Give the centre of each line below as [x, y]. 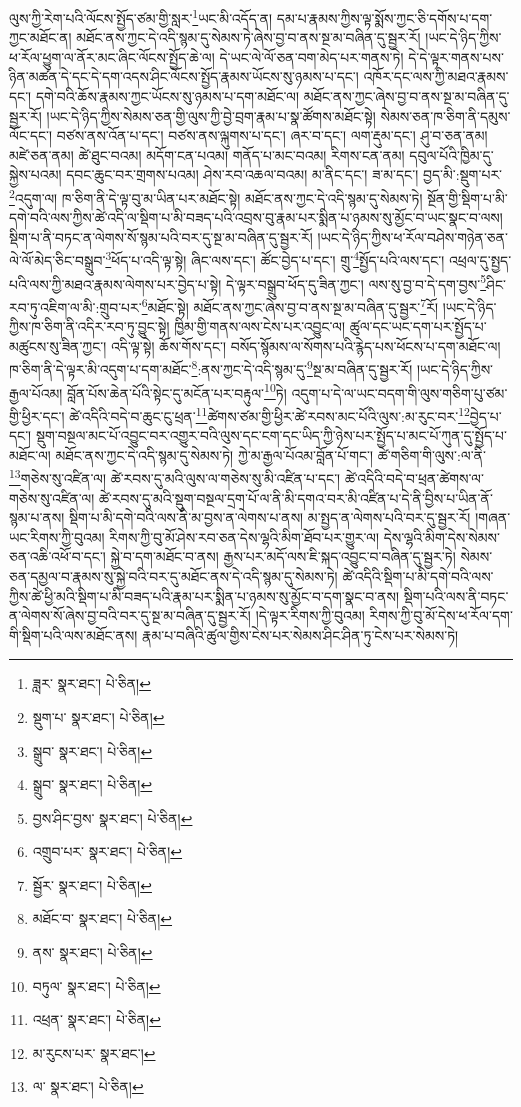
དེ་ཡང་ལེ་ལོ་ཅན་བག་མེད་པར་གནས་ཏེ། [311, 56]
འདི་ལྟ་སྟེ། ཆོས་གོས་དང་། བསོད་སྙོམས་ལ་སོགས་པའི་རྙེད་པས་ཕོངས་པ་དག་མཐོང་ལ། [305, 345]
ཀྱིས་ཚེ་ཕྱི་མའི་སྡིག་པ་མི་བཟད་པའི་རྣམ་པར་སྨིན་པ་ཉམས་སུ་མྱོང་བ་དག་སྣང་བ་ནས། [204, 595]
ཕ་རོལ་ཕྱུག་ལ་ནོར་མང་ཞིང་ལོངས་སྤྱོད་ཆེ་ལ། [112, 56]
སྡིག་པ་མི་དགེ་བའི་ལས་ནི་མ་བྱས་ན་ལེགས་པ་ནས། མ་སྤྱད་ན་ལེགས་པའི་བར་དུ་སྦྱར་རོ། [269, 517]
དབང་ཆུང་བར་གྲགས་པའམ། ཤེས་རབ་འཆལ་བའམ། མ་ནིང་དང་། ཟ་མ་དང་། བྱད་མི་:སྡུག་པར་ [284, 174]
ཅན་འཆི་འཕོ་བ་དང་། [57, 556]
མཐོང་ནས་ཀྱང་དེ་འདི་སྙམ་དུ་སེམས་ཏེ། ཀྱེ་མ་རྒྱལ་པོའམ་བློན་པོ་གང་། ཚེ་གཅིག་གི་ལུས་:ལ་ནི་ [270, 454]
